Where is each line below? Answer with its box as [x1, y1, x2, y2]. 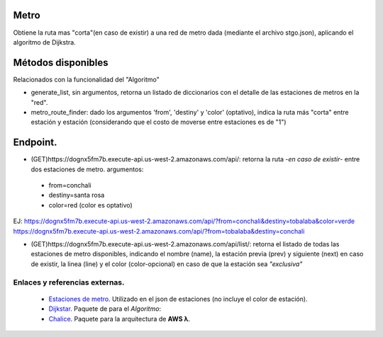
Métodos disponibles [13, 57, 109, 69]
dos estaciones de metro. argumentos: [30, 165, 144, 173]
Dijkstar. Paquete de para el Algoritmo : [48, 304, 162, 313]
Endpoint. [13, 137, 57, 149]
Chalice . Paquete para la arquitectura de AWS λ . [48, 314, 191, 323]
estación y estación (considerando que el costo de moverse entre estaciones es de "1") [30, 118, 287, 127]
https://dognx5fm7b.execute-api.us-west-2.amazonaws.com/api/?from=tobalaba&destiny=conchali [13, 227, 305, 235]
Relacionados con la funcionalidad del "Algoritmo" [13, 75, 160, 84]
